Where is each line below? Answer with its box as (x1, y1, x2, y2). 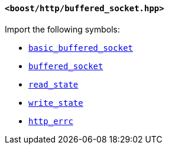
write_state (28, 98, 83, 108)
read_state (28, 79, 79, 89)
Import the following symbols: (5, 24, 120, 34)
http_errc (28, 116, 73, 126)
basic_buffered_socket (28, 43, 134, 53)
